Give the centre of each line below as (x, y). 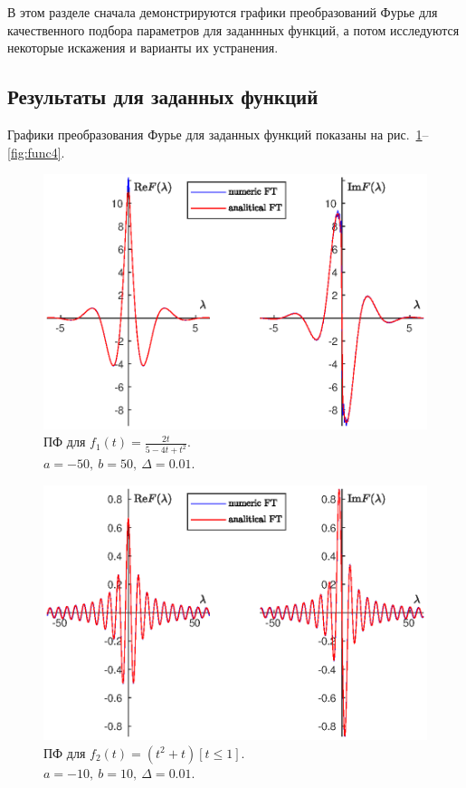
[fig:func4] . (36, 152)
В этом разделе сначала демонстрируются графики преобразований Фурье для (223, 12)
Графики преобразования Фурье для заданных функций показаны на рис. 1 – (218, 134)
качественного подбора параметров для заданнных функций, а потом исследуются (233, 29)
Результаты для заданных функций (163, 96)
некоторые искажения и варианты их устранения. (143, 48)
